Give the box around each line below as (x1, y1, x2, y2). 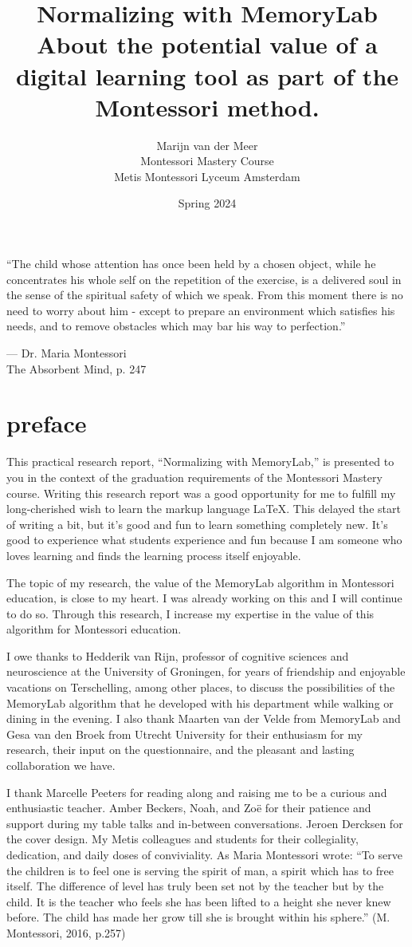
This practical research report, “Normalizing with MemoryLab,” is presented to (6, 453, 394, 470)
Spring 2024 (178, 195, 237, 211)
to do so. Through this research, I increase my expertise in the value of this (6, 605, 375, 621)
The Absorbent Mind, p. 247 (6, 360, 147, 377)
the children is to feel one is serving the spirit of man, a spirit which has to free (6, 862, 394, 878)
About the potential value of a (37, 28, 378, 61)
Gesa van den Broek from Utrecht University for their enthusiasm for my (6, 725, 363, 742)
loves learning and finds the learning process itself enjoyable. (6, 546, 301, 563)
